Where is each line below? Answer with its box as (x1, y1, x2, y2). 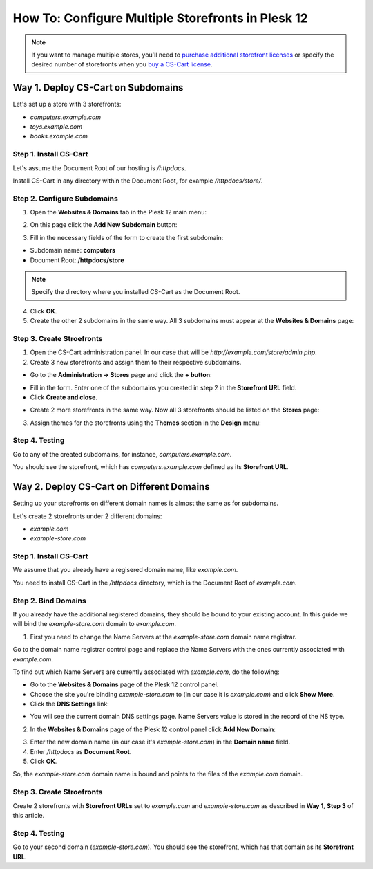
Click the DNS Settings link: (30, 699, 110, 708)
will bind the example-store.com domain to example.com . (12, 620, 176, 628)
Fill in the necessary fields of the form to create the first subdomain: (30, 233, 224, 241)
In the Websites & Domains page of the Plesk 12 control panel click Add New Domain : (30, 725, 276, 733)
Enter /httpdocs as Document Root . (30, 747, 132, 756)
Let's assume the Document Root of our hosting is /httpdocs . (12, 163, 186, 172)
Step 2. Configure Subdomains (12, 194, 119, 203)
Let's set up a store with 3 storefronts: (12, 100, 122, 109)
